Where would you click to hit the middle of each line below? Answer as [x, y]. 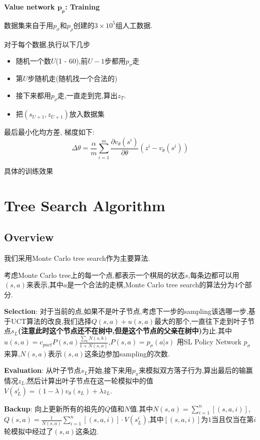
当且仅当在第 [233, 419]
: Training [82, 7]
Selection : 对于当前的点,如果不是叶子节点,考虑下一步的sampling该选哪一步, [126, 311]
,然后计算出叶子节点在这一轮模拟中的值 [89, 381]
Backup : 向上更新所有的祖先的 [54, 408]
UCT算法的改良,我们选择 [51, 321]
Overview [29, 237]
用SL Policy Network [209, 342]
